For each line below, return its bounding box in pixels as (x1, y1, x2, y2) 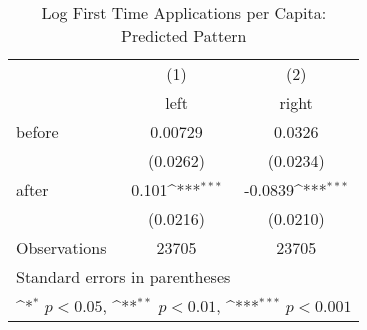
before (16, 120, 59, 143)
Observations (16, 236, 107, 259)
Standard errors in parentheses (16, 265, 231, 288)
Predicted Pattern (121, 24, 247, 47)
